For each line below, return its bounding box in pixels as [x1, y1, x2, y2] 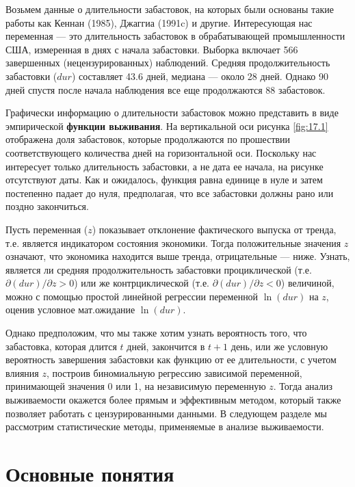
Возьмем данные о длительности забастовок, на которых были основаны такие [5, 2, 334, 16]
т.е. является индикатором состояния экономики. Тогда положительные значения [5, 235, 341, 250]
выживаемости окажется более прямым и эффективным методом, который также [5, 393, 341, 407]
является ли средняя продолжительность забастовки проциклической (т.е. [5, 262, 312, 276]
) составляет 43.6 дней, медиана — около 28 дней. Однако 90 [71, 68, 328, 83]
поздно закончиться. [5, 199, 89, 213]
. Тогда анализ [273, 379, 332, 393]
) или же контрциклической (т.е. [74, 276, 210, 290]
